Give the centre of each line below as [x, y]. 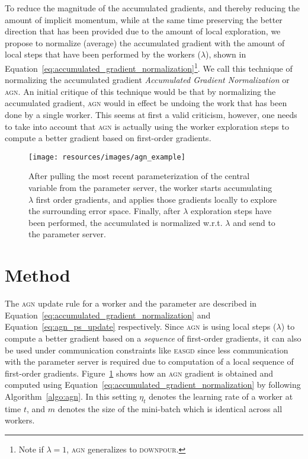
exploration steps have [231, 211]
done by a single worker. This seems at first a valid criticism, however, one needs [151, 114]
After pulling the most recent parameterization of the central [139, 176]
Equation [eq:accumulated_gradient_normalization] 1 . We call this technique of [149, 67]
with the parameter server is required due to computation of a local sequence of [149, 361]
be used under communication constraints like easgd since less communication [147, 350]
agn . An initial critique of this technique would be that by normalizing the [140, 91]
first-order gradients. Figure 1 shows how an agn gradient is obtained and [139, 373]
